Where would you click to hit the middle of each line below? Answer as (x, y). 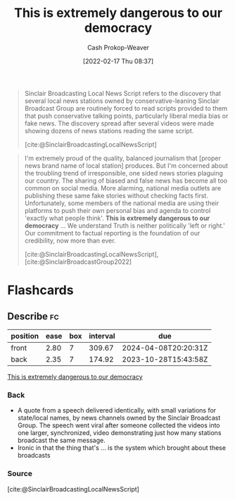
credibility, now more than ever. (70, 240)
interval (102, 336)
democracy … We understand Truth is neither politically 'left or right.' (125, 225)
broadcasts (34, 456)
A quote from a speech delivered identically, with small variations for (117, 410)
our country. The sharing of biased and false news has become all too (126, 181)
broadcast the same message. (61, 440)
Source (20, 474)
